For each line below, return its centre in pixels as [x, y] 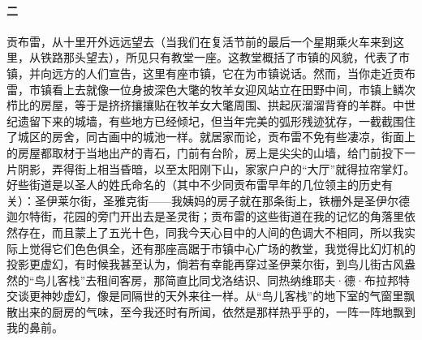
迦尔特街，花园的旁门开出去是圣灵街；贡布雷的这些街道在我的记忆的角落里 [205, 216]
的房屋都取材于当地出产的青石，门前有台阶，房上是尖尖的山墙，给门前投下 [205, 152]
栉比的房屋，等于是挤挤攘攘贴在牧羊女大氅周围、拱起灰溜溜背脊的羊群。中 [205, 105]
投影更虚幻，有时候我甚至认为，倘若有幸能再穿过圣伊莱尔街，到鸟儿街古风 [205, 264]
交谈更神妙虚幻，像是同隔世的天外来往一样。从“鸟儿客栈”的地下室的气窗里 [205, 296]
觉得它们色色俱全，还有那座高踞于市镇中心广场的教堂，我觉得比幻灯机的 [222, 248]
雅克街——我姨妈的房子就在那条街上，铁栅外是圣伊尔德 [262, 200]
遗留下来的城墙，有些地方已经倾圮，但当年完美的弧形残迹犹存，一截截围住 [216, 121]
